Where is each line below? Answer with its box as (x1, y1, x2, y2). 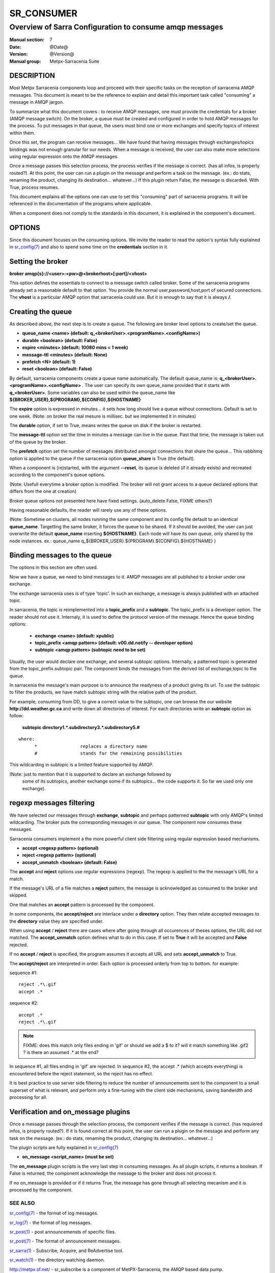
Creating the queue (9, 307, 72, 316)
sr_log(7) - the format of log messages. (9, 1220, 92, 1226)
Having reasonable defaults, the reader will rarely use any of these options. (9, 507, 168, 513)
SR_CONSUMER (9, 8, 77, 19)
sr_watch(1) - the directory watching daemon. (9, 1257, 105, 1263)
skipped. (9, 892, 28, 898)
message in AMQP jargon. (9, 99, 64, 105)
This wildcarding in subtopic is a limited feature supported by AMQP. (9, 762, 154, 768)
